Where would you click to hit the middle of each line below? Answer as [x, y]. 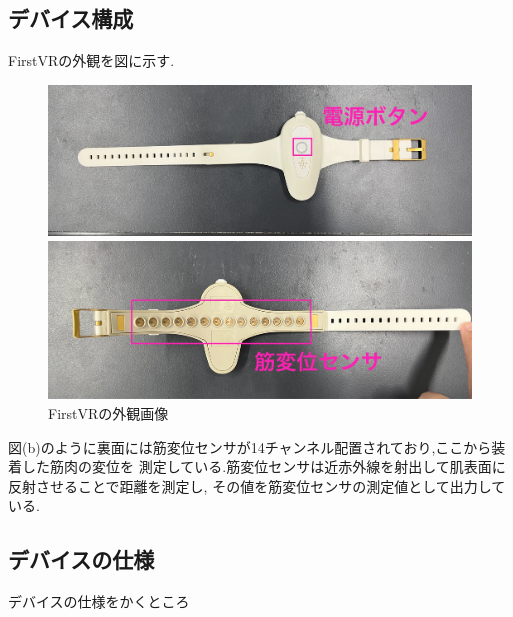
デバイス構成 [71, 18]
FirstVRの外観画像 [108, 412]
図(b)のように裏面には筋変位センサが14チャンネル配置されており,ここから [250, 446]
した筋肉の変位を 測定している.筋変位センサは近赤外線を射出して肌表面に [263, 466]
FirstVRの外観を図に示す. [91, 60]
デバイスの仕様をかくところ [99, 601]
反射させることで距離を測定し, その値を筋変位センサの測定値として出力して [257, 485]
